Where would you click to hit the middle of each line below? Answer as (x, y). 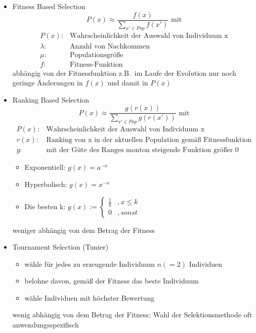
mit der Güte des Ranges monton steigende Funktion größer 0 (142, 150)
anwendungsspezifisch (46, 325)
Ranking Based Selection (51, 99)
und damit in (128, 83)
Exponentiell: (45, 167)
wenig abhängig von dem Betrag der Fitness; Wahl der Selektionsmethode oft (132, 315)
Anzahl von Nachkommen (110, 46)
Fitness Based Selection (49, 6)
